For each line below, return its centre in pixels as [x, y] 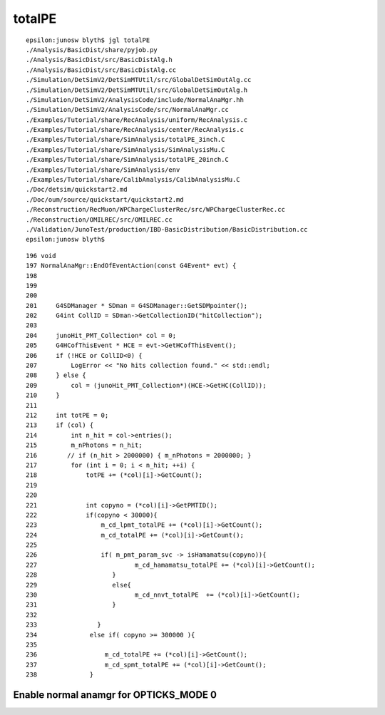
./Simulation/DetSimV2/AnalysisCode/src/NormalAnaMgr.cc [128, 110]
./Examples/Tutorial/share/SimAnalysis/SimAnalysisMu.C [125, 149]
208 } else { [56, 375]
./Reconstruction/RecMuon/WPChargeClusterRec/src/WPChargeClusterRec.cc [155, 210]
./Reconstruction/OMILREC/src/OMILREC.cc [99, 220]
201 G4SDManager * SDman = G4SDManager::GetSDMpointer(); [137, 305]
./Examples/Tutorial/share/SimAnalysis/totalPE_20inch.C [128, 160]
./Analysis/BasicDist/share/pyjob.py [92, 50]
